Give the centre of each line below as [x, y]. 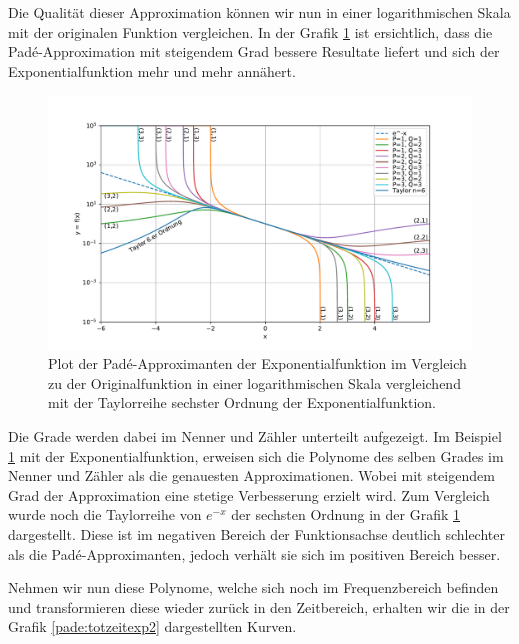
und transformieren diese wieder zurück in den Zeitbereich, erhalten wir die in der [259, 606]
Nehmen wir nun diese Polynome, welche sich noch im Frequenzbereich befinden [253, 587]
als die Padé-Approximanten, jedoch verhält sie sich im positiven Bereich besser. [254, 553]
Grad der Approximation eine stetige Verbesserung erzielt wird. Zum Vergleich [249, 494]
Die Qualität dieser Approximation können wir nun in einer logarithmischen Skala [259, 12]
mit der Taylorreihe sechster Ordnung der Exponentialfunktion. [242, 402]
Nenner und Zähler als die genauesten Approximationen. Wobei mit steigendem [251, 475]
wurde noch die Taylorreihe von [105, 514]
